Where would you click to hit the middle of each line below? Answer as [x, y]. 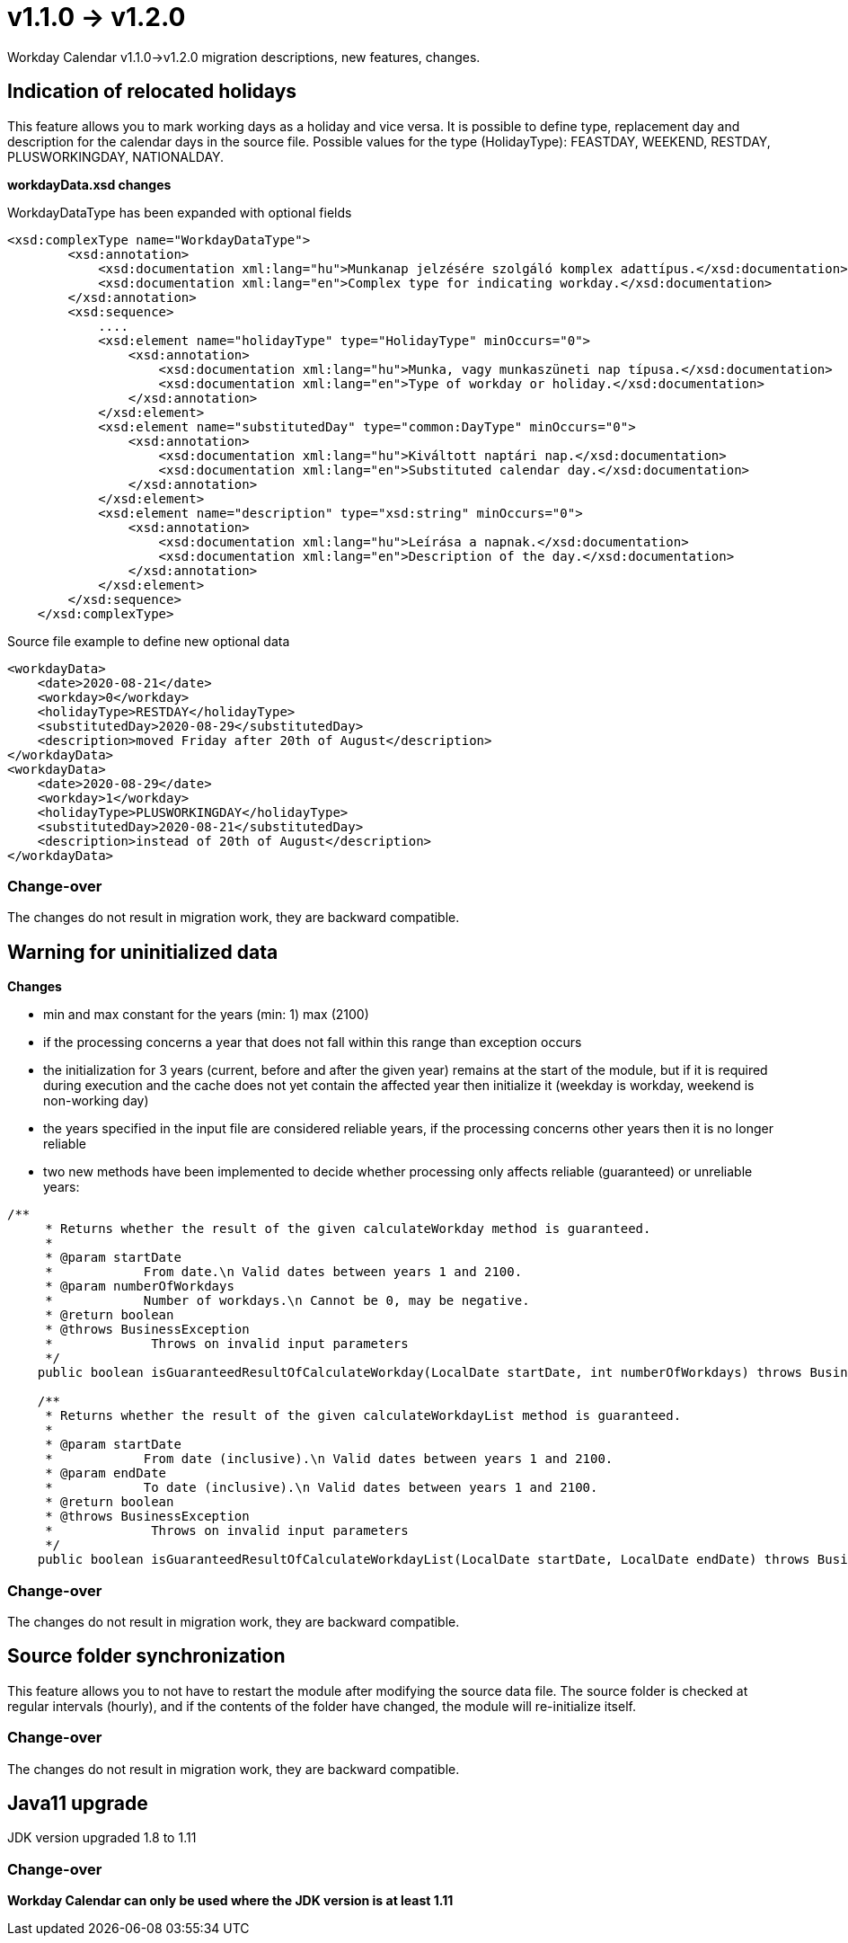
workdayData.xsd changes [89, 184]
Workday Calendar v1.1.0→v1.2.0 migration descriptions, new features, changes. [244, 57]
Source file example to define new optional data [149, 641]
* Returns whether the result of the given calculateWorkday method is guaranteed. [348, 1229]
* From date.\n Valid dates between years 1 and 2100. [284, 1272]
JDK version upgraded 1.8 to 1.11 [102, 1838]
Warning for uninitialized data [143, 952]
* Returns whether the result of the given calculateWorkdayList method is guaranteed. [363, 1416]
